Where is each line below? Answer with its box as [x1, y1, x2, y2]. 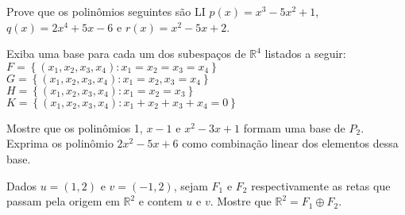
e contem [138, 193, 183, 209]
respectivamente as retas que [251, 177, 391, 194]
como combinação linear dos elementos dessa [182, 135, 399, 152]
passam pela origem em [6, 193, 120, 209]
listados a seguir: [264, 45, 346, 62]
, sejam [173, 177, 208, 194]
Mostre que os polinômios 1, [6, 119, 143, 136]
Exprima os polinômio [6, 135, 114, 152]
